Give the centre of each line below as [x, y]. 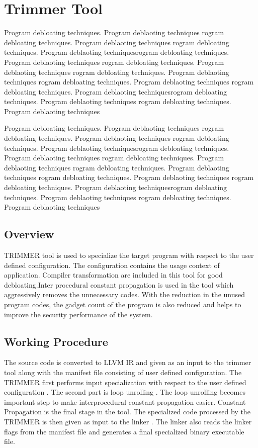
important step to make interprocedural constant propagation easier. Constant [125, 401]
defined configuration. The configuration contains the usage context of [112, 265]
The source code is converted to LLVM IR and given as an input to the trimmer [128, 362]
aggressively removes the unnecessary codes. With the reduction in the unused [124, 294]
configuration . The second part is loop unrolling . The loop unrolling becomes [125, 392]
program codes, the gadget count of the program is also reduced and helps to [123, 304]
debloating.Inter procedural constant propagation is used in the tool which [119, 284]
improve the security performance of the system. [78, 314]
